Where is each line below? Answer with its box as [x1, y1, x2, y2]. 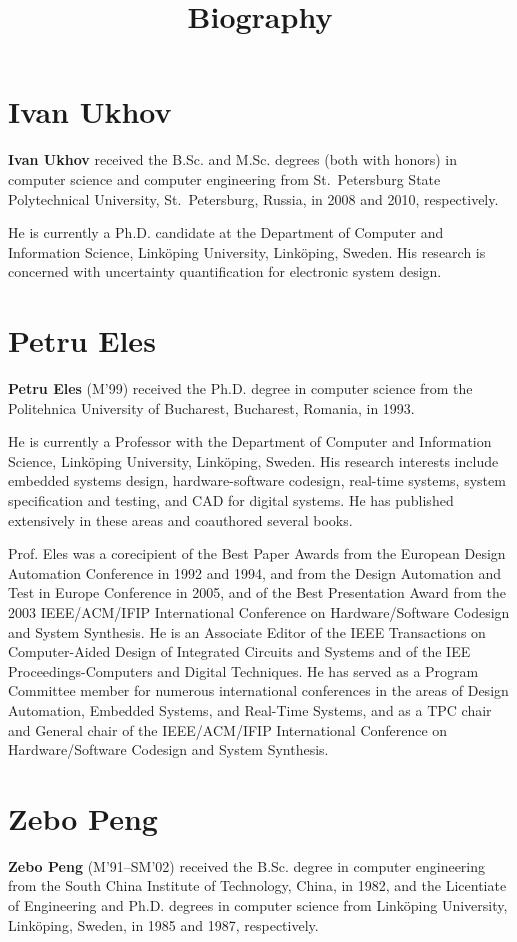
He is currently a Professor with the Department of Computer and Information [8, 431, 492, 452]
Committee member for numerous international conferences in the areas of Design [8, 680, 509, 701]
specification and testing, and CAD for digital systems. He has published [8, 489, 454, 510]
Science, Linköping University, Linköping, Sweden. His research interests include [8, 450, 499, 471]
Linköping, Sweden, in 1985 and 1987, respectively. [8, 914, 319, 935]
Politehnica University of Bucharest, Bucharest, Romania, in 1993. [8, 397, 415, 418]
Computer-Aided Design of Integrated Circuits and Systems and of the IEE [8, 641, 471, 662]
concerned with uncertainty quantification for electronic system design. [8, 261, 442, 282]
